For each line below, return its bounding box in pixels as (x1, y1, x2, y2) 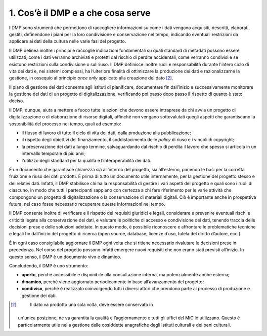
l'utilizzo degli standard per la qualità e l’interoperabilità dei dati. (21, 157, 152, 163)
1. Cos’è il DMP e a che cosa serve (9, 7, 151, 18)
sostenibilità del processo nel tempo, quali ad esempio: (9, 121, 121, 127)
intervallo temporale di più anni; (21, 150, 86, 156)
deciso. (9, 98, 24, 104)
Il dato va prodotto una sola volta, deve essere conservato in (30, 301, 153, 307)
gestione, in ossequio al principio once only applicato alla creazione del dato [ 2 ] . (9, 75, 173, 81)
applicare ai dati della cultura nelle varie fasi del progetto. (9, 38, 126, 44)
